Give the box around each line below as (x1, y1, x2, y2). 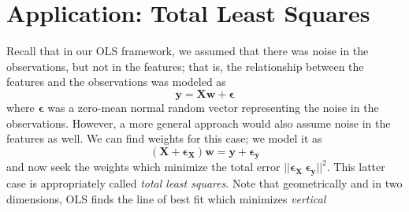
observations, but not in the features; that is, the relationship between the (6, 58, 364, 74)
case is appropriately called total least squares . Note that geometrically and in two (6, 175, 403, 192)
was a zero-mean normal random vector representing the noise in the (47, 99, 379, 115)
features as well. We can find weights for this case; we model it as (6, 130, 322, 147)
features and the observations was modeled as (6, 73, 226, 90)
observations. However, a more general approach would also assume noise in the (6, 114, 391, 131)
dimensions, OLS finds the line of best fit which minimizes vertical (6, 190, 326, 206)
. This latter (326, 158, 385, 175)
